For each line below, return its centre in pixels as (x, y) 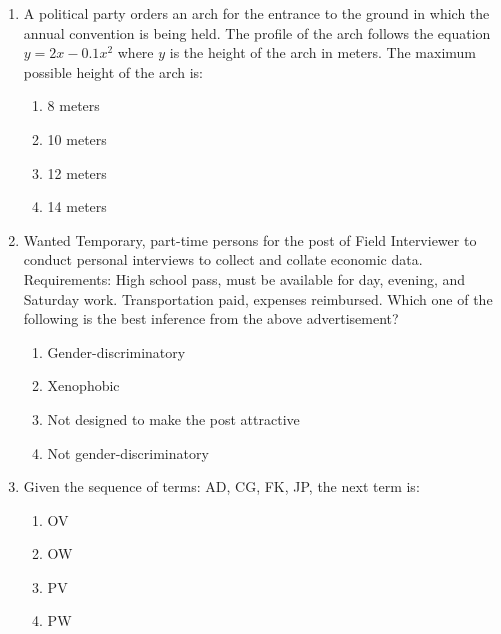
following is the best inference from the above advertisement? (211, 318)
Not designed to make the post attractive (173, 418)
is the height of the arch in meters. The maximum (323, 52)
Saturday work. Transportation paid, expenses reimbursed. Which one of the (258, 298)
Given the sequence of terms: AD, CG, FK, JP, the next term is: (221, 486)
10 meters (77, 138)
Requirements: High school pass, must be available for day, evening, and (244, 278)
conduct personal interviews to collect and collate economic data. (223, 259)
